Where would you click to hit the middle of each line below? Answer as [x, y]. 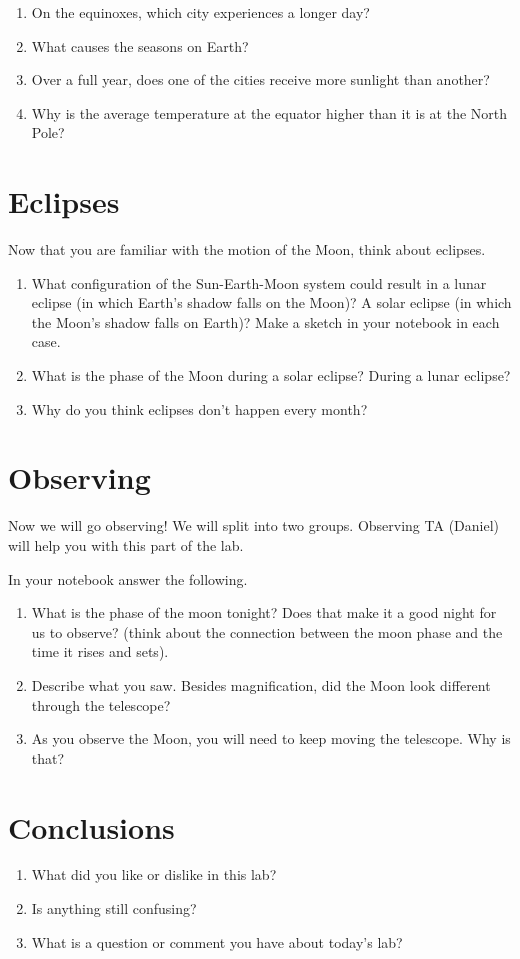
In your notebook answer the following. [128, 578]
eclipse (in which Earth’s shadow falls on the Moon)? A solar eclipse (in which [271, 302]
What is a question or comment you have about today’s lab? [217, 941]
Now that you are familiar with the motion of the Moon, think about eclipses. [247, 249]
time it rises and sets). [100, 651]
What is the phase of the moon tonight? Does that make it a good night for [264, 612]
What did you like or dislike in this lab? [154, 874]
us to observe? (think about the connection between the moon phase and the [267, 631]
